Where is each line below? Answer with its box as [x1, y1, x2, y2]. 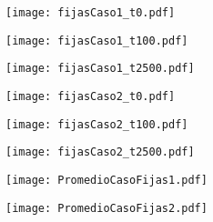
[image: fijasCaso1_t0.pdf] [5, 6, 176, 19]
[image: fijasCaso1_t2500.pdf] [5, 62, 195, 76]
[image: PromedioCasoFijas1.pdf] [5, 173, 208, 187]
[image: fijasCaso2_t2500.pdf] [5, 146, 195, 159]
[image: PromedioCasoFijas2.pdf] [5, 201, 208, 215]
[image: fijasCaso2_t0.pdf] [5, 89, 176, 103]
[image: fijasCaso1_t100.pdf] [5, 34, 188, 47]
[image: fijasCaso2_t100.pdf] [5, 117, 188, 131]
